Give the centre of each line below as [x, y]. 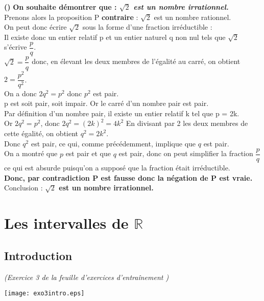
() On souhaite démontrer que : [61, 7]
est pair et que [88, 153]
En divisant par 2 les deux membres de [187, 123]
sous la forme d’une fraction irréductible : [147, 27]
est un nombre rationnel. [193, 17]
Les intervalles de [66, 223]
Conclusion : [23, 188]
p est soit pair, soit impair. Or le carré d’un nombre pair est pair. [106, 103]
